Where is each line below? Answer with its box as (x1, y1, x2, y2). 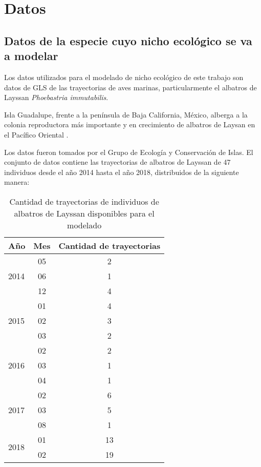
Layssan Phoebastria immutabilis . (4, 92, 108, 103)
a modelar (4, 48, 58, 64)
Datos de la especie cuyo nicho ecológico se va (4, 32, 252, 48)
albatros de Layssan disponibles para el (14, 207, 155, 219)
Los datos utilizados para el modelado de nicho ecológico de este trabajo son (4, 71, 244, 82)
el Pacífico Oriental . (4, 129, 69, 140)
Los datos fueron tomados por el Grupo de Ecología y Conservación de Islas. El (4, 146, 253, 157)
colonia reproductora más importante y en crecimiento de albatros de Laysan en (4, 119, 255, 130)
